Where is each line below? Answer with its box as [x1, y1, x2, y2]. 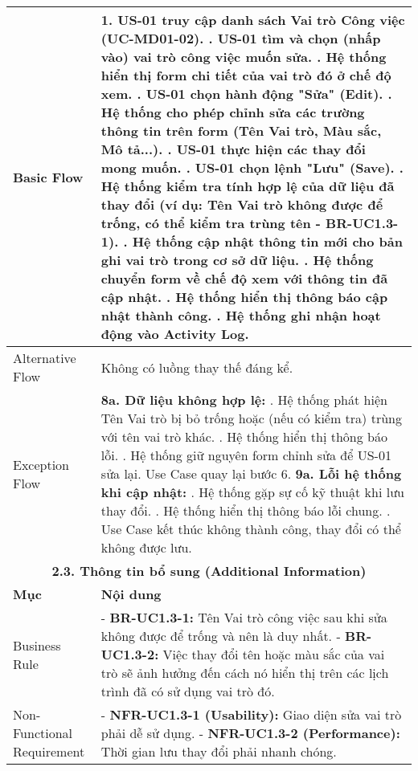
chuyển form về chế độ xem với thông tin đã [100, 269, 388, 288]
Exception [13, 455, 70, 474]
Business [13, 635, 61, 655]
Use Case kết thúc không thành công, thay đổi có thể [100, 520, 401, 538]
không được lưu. [100, 538, 192, 557]
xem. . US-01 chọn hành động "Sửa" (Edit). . [100, 84, 392, 103]
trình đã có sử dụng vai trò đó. [100, 682, 275, 700]
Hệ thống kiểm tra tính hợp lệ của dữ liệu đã [100, 177, 395, 195]
